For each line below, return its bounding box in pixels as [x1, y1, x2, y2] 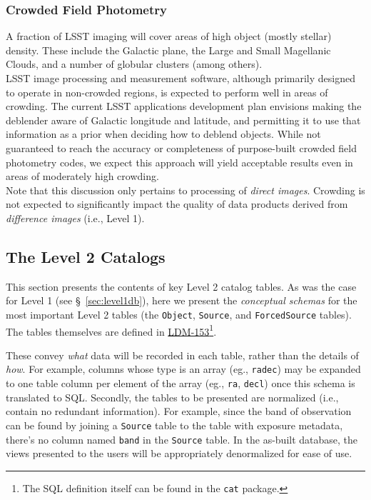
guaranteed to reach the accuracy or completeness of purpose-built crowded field [6, 140, 357, 155]
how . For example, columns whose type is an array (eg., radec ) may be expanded [6, 361, 361, 376]
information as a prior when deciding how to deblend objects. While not [6, 126, 321, 141]
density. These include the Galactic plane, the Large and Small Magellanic [6, 42, 331, 57]
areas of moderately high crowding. [6, 169, 159, 184]
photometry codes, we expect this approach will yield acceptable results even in [6, 154, 353, 169]
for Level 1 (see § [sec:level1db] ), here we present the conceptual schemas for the [6, 293, 357, 308]
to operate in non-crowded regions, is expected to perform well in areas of [6, 84, 328, 99]
